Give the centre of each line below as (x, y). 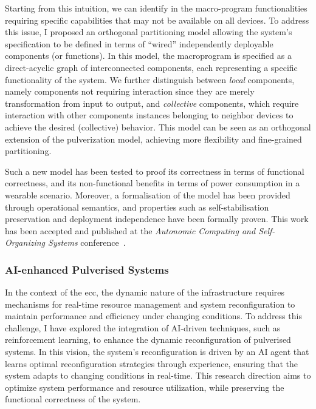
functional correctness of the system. (73, 399)
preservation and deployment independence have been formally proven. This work (157, 219)
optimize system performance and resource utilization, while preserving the (145, 387)
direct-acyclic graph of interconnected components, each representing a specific (151, 67)
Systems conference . (87, 242)
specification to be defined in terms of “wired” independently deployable (139, 43)
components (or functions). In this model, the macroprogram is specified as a (148, 56)
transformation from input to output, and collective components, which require (152, 103)
